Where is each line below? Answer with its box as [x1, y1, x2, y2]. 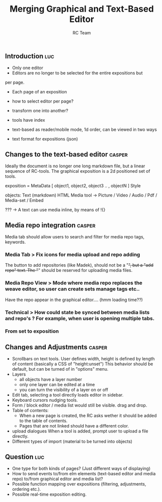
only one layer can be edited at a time [19, 382, 95, 388]
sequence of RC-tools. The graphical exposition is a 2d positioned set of [5, 168, 150, 174]
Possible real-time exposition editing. [12, 491, 87, 497]
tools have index [12, 117, 45, 123]
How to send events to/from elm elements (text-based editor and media [12, 471, 156, 477]
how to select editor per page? [12, 98, 74, 104]
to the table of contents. [19, 418, 68, 424]
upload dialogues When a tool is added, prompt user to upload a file [12, 428, 148, 434]
